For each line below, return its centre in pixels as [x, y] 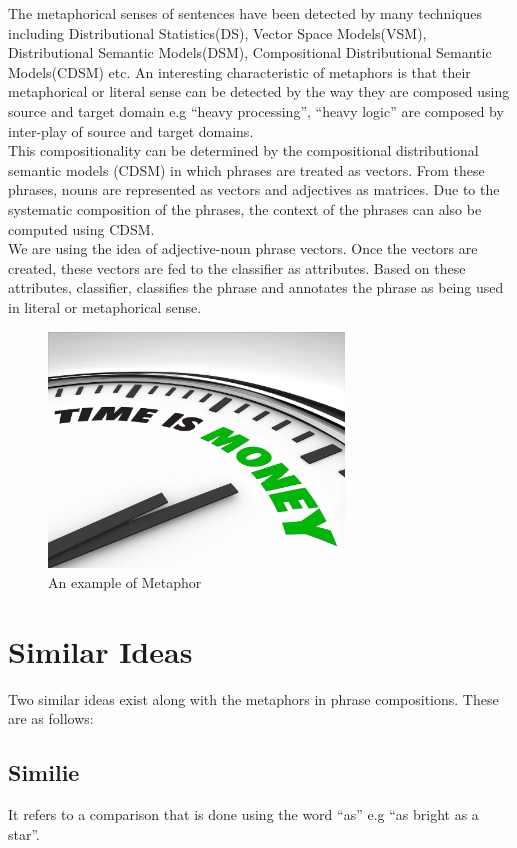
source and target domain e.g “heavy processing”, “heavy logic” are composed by [256, 110]
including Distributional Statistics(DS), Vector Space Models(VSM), [217, 32]
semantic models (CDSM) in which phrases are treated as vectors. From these [246, 169]
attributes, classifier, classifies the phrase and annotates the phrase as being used [256, 287]
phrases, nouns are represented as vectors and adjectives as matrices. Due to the [254, 189]
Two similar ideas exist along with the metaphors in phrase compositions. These [253, 698]
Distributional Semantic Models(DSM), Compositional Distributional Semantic [250, 52]
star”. [24, 833]
